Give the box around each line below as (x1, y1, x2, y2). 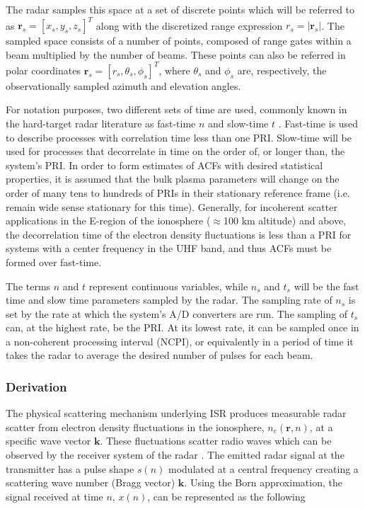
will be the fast (294, 278, 359, 293)
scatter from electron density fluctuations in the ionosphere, (6, 419, 265, 434)
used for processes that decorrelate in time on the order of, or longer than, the (6, 144, 345, 159)
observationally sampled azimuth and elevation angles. (6, 78, 241, 93)
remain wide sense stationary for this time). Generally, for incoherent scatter (6, 199, 337, 214)
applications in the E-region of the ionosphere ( (6, 213, 211, 228)
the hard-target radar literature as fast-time (6, 115, 196, 130)
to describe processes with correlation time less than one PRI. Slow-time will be (6, 130, 352, 144)
